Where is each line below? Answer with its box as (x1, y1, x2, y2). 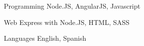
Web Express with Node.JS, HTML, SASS (4, 17, 130, 27)
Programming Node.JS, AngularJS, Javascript (4, 1, 141, 11)
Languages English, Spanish (4, 33, 86, 43)
